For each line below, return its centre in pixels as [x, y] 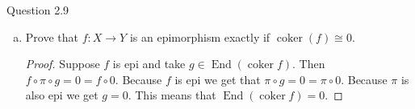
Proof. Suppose [63, 64]
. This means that [172, 95]
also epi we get [62, 95]
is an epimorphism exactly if [200, 36]
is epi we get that [218, 79]
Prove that [52, 36]
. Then [309, 64]
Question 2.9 [38, 10]
